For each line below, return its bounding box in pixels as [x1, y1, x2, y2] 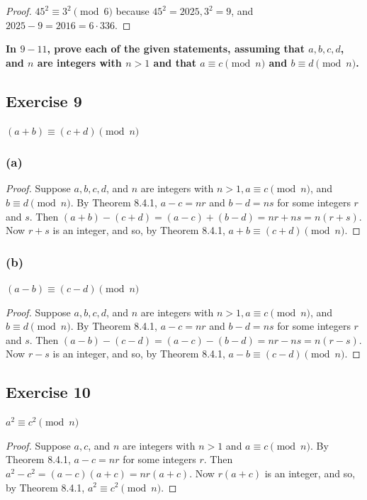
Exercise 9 [6, 89, 82, 111]
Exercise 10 [6, 381, 91, 403]
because [115, 4, 149, 18]
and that [153, 55, 196, 70]
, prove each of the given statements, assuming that [47, 41, 305, 56]
